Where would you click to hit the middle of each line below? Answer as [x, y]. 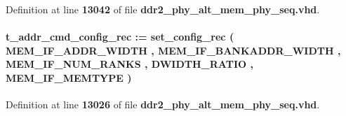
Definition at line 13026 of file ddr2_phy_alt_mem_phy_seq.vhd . [163, 104]
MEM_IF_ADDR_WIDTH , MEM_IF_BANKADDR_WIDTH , [173, 50]
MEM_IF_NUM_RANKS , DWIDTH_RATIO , [129, 64]
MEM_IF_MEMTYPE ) [69, 77]
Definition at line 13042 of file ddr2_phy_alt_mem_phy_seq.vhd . [163, 9]
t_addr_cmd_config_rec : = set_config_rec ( [120, 37]
